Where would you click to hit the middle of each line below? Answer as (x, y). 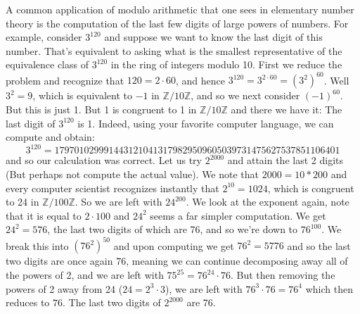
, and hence (200, 80)
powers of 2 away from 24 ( (64, 288)
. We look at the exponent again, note (268, 202)
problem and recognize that (65, 80)
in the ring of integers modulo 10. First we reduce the (226, 64)
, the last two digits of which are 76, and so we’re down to (173, 229)
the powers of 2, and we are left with (85, 275)
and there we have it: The (287, 109)
